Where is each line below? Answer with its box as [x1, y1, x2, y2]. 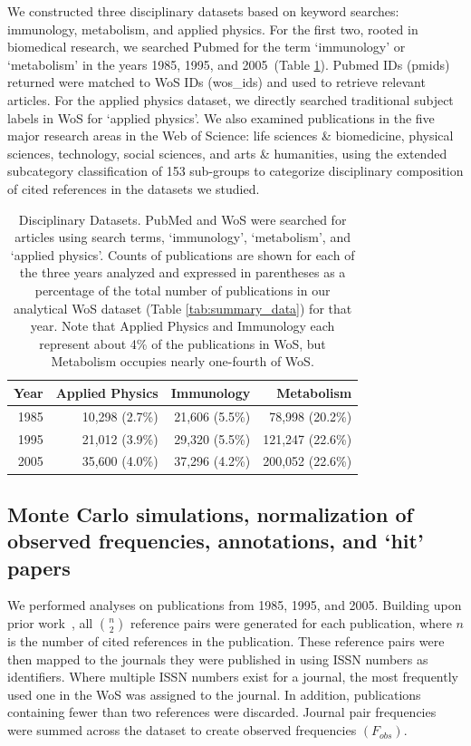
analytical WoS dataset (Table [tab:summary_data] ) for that [13, 298, 352, 317]
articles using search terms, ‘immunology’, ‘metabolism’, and [14, 228, 351, 247]
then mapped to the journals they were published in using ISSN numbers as [7, 649, 428, 668]
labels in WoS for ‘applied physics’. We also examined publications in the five [7, 108, 435, 127]
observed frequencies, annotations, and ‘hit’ [7, 527, 424, 555]
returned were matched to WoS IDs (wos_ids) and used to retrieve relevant [7, 73, 426, 92]
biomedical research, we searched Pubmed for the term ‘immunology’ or [7, 37, 406, 56]
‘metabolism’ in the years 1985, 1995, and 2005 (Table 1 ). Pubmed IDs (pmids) [7, 54, 450, 73]
